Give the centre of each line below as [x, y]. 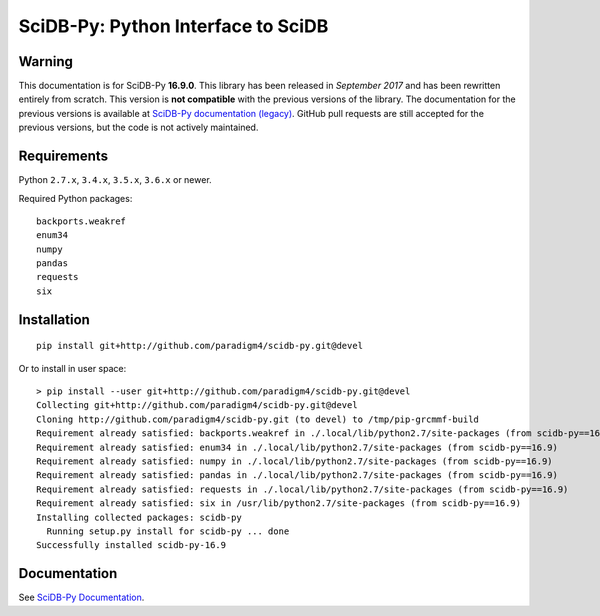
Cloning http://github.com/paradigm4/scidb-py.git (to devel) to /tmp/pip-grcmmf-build [258, 419]
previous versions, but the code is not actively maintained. [138, 127]
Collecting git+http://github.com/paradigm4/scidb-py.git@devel [197, 405]
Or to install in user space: [72, 368]
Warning [46, 61]
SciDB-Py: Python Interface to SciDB [173, 26]
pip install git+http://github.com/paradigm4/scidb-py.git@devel [200, 346]
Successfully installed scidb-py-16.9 [131, 545]
